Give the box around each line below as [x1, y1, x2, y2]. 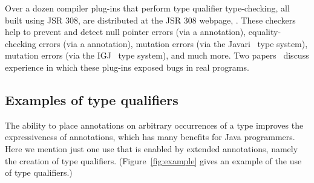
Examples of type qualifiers [5, 90, 178, 109]
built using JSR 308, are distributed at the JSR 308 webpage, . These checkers [5, 13, 296, 26]
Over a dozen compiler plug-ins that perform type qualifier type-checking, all [5, 2, 290, 14]
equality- [248, 25, 281, 38]
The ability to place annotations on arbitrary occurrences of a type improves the [5, 118, 304, 131]
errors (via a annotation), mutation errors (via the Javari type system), [39, 37, 308, 50]
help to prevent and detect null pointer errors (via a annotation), [5, 25, 246, 38]
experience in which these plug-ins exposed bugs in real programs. [5, 60, 249, 73]
